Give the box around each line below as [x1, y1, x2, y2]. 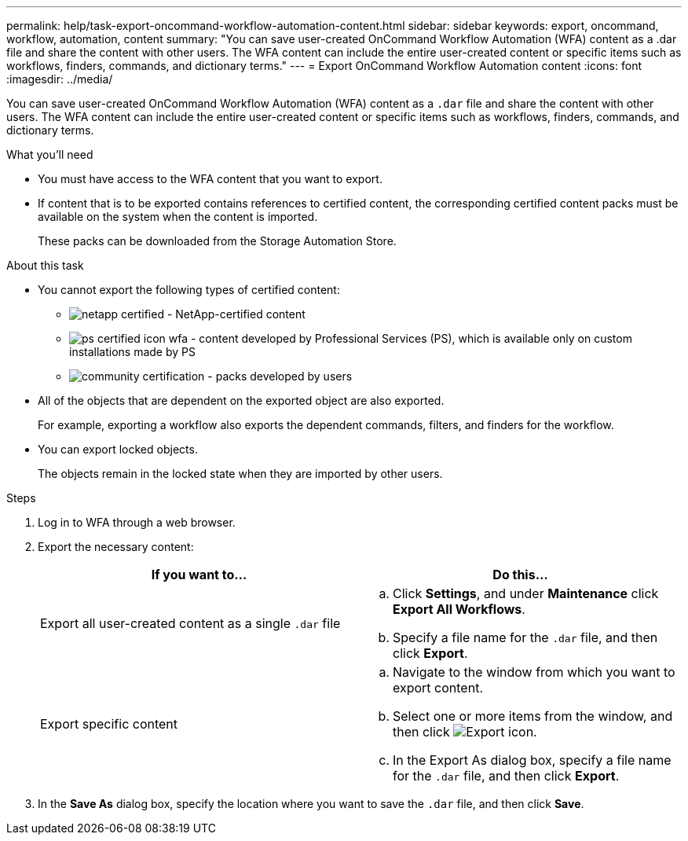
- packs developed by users [207, 369, 353, 383]
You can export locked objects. [38, 443, 198, 456]
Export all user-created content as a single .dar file [40, 615, 341, 631]
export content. [393, 680, 483, 696]
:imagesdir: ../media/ [6, 72, 113, 86]
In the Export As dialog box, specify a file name [393, 752, 672, 768]
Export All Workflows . [393, 601, 525, 617]
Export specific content [40, 716, 178, 732]
